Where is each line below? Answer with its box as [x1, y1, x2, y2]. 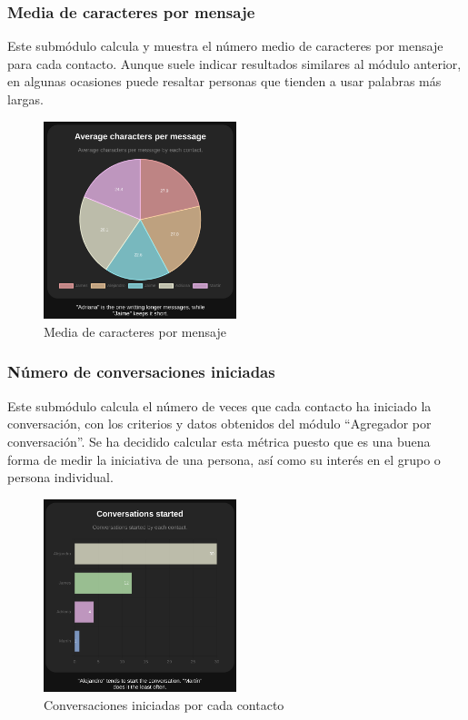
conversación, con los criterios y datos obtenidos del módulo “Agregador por [7, 414, 432, 433]
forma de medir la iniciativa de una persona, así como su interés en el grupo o [7, 449, 441, 468]
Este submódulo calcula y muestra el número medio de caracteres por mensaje [7, 36, 443, 55]
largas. [7, 90, 44, 108]
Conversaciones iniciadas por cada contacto [44, 695, 284, 714]
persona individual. [7, 468, 114, 487]
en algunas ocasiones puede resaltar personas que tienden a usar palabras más [7, 72, 442, 91]
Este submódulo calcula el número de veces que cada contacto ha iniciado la [7, 396, 432, 415]
